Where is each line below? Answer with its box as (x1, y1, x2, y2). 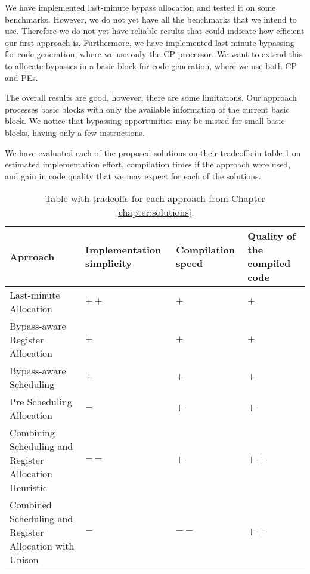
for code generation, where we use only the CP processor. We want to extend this (5, 48, 303, 60)
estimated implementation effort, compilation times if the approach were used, (5, 158, 291, 170)
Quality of (247, 229, 296, 243)
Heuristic (10, 480, 47, 495)
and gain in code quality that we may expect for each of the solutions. (5, 169, 261, 182)
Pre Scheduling (10, 395, 72, 409)
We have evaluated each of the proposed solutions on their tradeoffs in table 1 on (5, 146, 301, 159)
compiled (247, 256, 291, 271)
